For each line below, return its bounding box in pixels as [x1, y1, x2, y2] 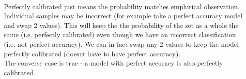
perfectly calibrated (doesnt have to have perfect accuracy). [4, 48, 181, 58]
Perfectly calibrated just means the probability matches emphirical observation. [4, 1, 240, 11]
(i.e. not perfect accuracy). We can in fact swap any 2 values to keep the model [4, 39, 239, 49]
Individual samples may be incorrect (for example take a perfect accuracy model [4, 11, 243, 21]
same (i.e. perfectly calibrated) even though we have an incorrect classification [4, 29, 236, 39]
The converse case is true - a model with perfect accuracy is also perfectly [4, 58, 223, 68]
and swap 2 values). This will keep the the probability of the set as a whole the [4, 20, 239, 30]
